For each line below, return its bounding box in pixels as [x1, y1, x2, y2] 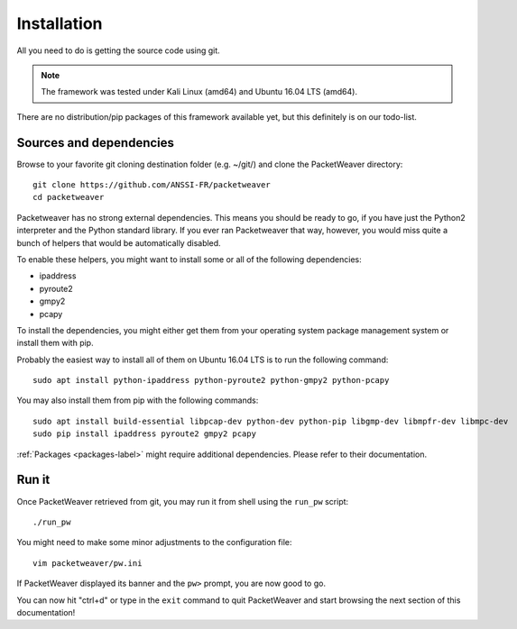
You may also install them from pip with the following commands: [16, 395, 259, 406]
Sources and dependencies [16, 135, 175, 150]
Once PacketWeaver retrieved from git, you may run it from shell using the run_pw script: [16, 496, 349, 506]
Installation [16, 14, 103, 33]
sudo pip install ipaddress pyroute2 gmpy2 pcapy [32, 429, 257, 439]
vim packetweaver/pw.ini [32, 558, 143, 568]
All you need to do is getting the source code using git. [16, 45, 220, 56]
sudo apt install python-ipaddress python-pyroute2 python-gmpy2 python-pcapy [32, 375, 390, 386]
